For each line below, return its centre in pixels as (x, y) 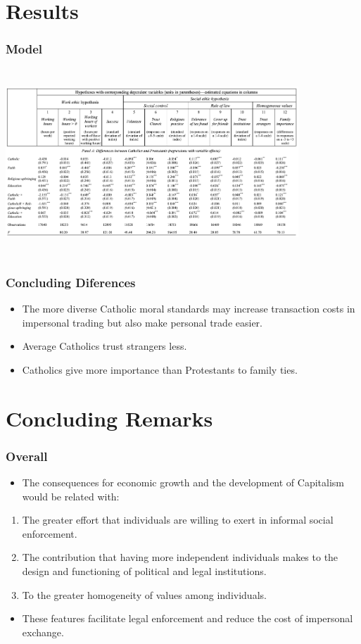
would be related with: (71, 496)
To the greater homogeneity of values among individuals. (144, 594)
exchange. (43, 632)
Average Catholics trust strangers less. (104, 346)
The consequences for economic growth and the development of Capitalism (183, 482)
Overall (27, 456)
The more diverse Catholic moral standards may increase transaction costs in (189, 308)
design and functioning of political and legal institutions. (144, 570)
